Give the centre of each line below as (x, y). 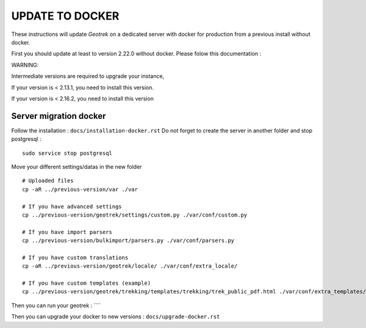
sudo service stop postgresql (67, 153)
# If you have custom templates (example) (87, 283)
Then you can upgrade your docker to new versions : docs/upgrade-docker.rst (116, 316)
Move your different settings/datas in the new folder (77, 166)
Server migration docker (59, 116)
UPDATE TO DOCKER (65, 16)
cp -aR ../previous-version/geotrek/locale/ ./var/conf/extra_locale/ (130, 266)
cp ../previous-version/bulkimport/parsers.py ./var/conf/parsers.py (128, 241)
